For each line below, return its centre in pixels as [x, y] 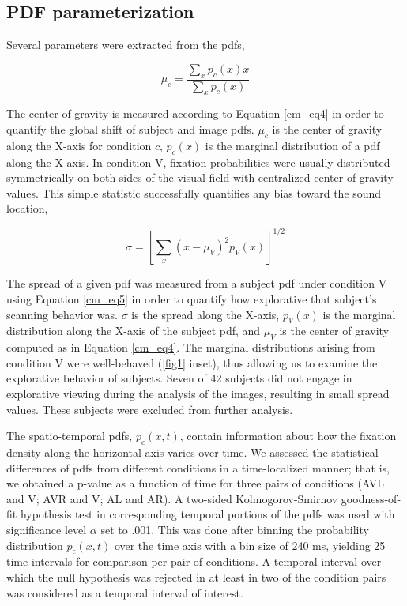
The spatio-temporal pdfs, [70, 436]
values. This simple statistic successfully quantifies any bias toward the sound [194, 192]
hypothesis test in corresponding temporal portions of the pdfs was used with [207, 514]
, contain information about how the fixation [288, 436]
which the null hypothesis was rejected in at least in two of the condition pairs [196, 576]
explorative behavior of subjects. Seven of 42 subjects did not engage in [179, 378]
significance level [47, 529]
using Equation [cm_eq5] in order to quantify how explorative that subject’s [192, 299]
